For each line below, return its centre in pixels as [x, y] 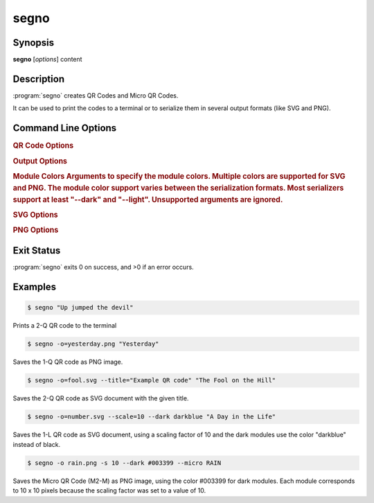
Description [39, 79]
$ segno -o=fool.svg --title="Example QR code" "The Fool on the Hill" [152, 380]
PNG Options [36, 230]
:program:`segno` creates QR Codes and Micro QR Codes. [96, 95]
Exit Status [37, 250]
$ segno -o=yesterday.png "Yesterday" [93, 344]
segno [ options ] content [47, 60]
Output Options [40, 161]
